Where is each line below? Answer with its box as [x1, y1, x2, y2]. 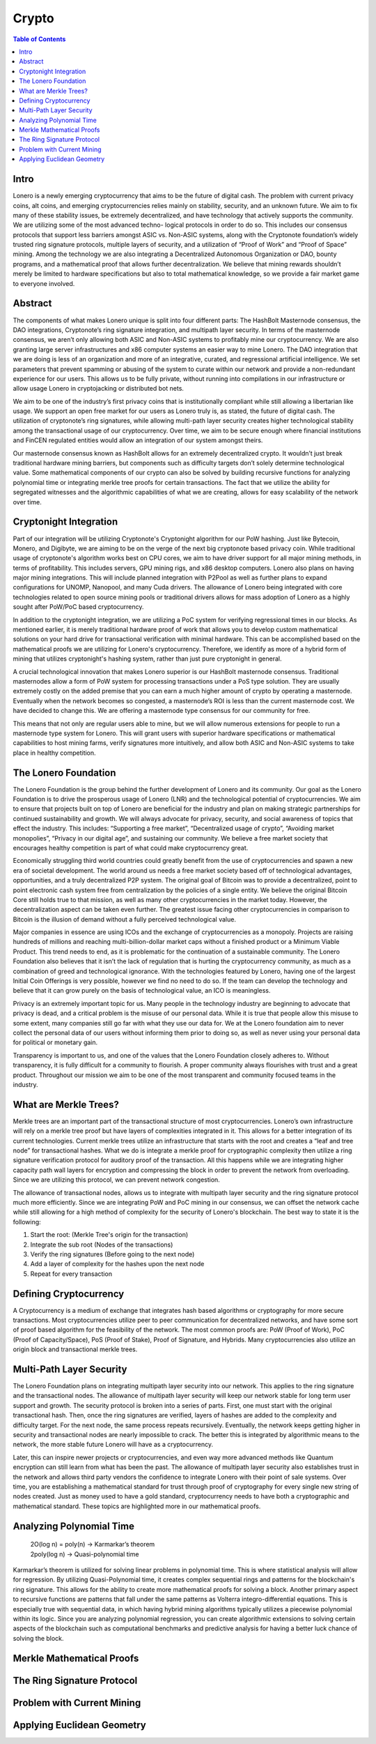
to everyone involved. [13, 279, 75, 287]
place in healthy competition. [13, 749, 97, 757]
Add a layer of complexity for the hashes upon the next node [30, 1260, 205, 1268]
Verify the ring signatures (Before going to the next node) [30, 1249, 195, 1258]
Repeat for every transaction [30, 1270, 113, 1278]
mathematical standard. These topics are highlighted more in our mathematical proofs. [13, 1502, 261, 1510]
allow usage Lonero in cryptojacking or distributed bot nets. [13, 384, 185, 393]
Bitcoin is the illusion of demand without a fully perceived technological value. [13, 915, 237, 924]
